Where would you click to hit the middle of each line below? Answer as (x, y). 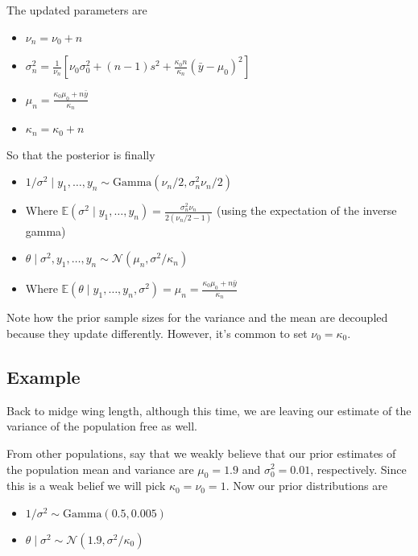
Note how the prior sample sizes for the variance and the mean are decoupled (197, 317)
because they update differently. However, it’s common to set (157, 333)
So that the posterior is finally (81, 154)
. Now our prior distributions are (306, 486)
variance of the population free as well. (102, 426)
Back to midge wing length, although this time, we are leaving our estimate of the (209, 410)
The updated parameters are (77, 10)
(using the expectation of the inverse (306, 210)
